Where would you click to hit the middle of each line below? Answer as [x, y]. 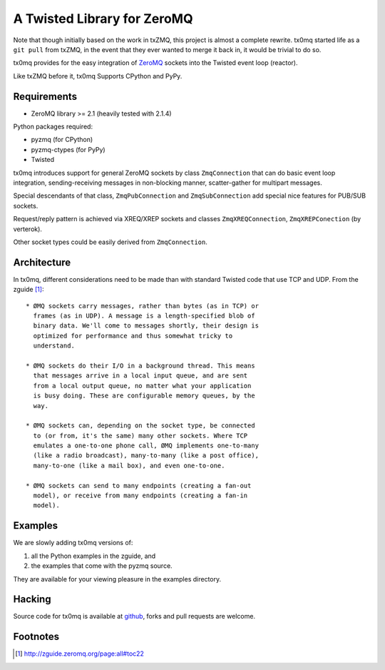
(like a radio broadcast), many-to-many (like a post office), [146, 456]
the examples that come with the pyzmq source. [102, 566]
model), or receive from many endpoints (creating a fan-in [140, 496]
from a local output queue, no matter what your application [142, 386]
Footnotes [36, 637]
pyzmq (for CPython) [62, 140]
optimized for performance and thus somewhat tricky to [133, 336]
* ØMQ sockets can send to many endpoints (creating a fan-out [139, 486]
